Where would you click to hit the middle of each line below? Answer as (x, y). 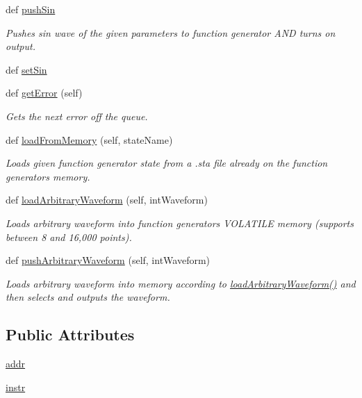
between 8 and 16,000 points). (69, 237)
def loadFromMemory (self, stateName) (89, 139)
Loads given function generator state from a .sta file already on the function (167, 163)
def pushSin (31, 9)
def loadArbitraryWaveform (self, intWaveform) (107, 200)
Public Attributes (70, 334)
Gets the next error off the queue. (77, 116)
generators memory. (48, 176)
